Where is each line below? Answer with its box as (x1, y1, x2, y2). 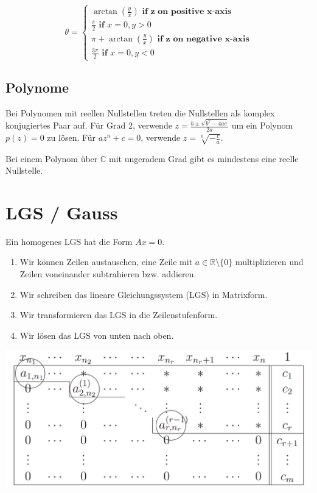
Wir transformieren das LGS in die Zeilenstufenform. (19, 308, 218, 321)
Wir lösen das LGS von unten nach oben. (19, 328, 174, 341)
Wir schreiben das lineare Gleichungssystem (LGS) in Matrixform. (19, 288, 268, 300)
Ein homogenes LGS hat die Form (5, 235, 133, 247)
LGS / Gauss (5, 199, 118, 224)
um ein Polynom (231, 119, 293, 132)
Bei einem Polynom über (5, 152, 98, 165)
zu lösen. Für (47, 131, 96, 144)
